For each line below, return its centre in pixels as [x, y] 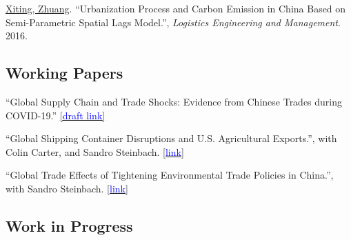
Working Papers [64, 73]
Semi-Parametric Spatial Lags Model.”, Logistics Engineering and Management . [173, 22]
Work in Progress [69, 225]
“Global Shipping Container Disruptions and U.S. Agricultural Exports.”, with [171, 138]
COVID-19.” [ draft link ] [56, 115]
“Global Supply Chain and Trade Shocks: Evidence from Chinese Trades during [174, 101]
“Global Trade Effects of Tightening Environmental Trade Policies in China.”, [170, 175]
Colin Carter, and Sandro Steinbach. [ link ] [95, 151]
